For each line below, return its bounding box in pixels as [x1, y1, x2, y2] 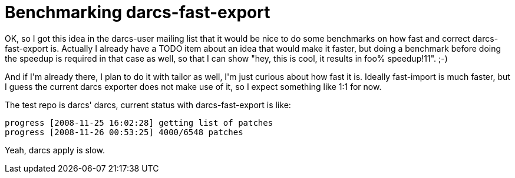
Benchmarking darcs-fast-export [5, 2, 270, 22]
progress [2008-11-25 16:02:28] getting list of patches [5, 117, 273, 127]
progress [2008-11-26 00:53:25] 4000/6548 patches [5, 127, 243, 137]
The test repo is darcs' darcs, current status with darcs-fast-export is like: [5, 99, 291, 110]
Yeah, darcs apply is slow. [5, 145, 105, 155]
